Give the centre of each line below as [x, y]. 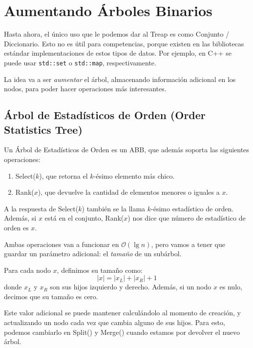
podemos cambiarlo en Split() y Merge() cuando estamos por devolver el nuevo [122, 332]
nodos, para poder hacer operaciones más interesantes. [85, 89]
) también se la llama [114, 208]
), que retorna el [63, 175]
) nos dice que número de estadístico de [187, 218]
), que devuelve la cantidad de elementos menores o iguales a [129, 192]
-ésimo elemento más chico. [134, 175]
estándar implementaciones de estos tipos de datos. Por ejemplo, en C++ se [118, 53]
